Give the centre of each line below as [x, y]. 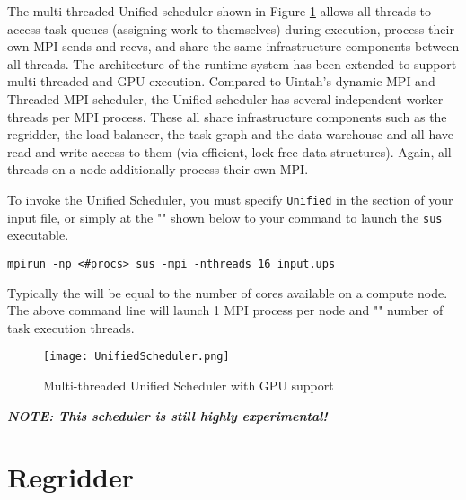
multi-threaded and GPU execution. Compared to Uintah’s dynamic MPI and [221, 81]
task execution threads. [71, 327]
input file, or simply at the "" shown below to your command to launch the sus [225, 217]
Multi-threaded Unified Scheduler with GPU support [189, 385]
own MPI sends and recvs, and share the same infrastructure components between [233, 46]
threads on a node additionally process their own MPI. [158, 169]
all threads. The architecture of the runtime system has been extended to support [232, 63]
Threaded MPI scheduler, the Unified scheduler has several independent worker [225, 98]
